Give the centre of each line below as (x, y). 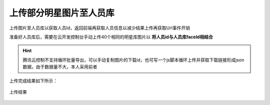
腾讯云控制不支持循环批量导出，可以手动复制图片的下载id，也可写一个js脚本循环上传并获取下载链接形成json (133, 60)
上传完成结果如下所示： (33, 81)
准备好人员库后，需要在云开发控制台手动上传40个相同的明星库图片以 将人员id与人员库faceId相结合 (111, 37)
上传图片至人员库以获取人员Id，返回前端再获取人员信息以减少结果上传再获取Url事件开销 (99, 28)
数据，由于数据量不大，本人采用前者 (60, 67)
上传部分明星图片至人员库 (62, 13)
